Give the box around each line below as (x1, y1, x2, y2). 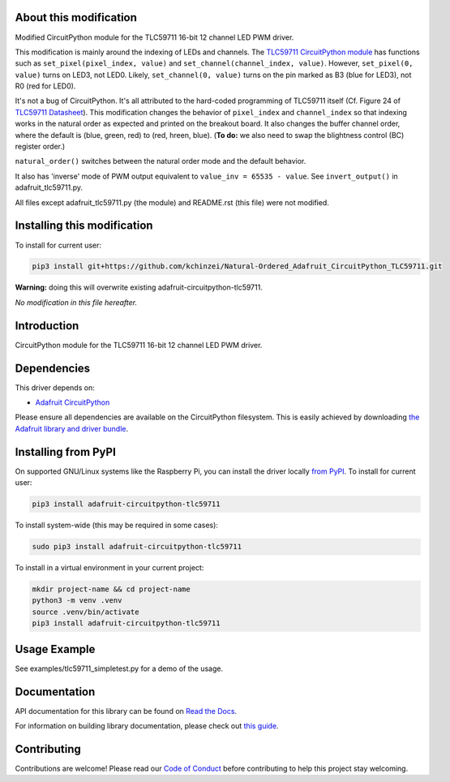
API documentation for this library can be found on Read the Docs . (15, 706, 238, 715)
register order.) (15, 142, 66, 152)
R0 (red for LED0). (15, 81, 76, 91)
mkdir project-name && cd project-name (32, 585, 191, 594)
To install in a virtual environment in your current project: (15, 563, 204, 573)
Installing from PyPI (15, 445, 117, 458)
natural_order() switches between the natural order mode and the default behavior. (15, 157, 306, 166)
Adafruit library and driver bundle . (15, 423, 129, 433)
